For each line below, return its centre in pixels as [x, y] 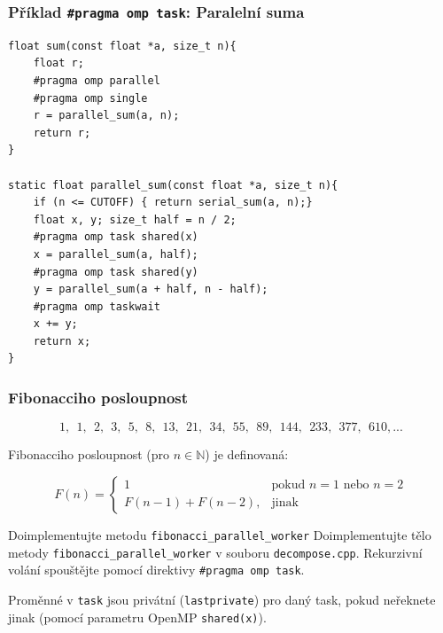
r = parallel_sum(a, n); [106, 116]
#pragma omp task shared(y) [116, 272]
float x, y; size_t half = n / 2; [135, 219]
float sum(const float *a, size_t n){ [122, 46]
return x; [62, 341]
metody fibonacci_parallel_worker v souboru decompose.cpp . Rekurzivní [215, 552]
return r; [62, 133]
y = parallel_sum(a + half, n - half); [151, 289]
